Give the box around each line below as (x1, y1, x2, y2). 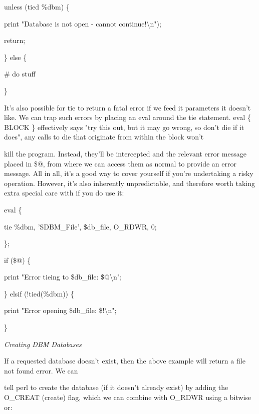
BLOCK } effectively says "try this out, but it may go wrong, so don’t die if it (4, 121, 244, 132)
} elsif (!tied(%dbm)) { (4, 288, 74, 298)
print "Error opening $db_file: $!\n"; (4, 305, 117, 315)
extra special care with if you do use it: (4, 187, 124, 198)
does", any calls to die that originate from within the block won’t (4, 131, 204, 142)
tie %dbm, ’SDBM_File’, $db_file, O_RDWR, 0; (4, 221, 157, 231)
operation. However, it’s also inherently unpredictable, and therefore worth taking (4, 177, 255, 188)
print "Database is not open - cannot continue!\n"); (4, 18, 161, 28)
